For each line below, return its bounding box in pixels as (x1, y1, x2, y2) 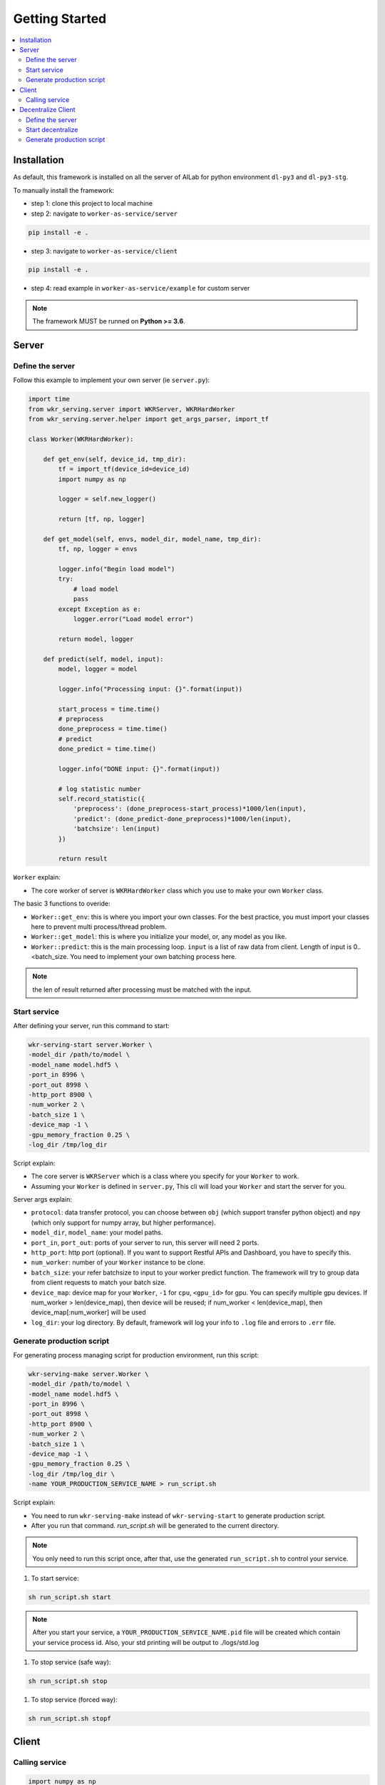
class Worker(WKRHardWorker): (28, 435, 134, 443)
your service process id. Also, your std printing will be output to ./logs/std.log (32, 1638, 260, 1646)
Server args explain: (13, 1195, 73, 1204)
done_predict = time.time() (58, 745, 157, 753)
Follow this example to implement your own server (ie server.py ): (13, 376, 210, 385)
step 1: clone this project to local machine (31, 199, 153, 208)
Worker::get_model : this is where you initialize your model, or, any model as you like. (31, 932, 287, 941)
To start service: (31, 1574, 79, 1583)
